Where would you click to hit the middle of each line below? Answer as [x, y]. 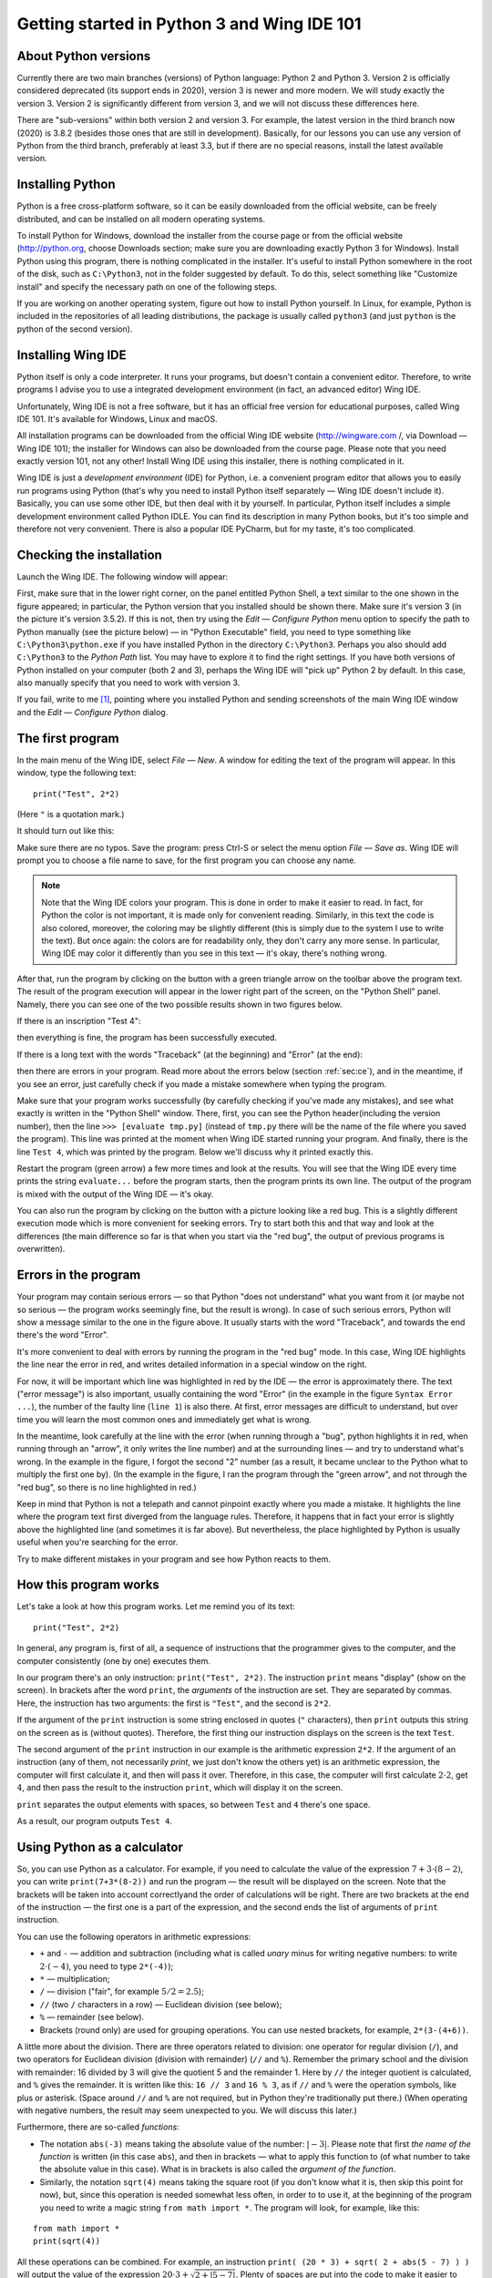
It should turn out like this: [66, 831]
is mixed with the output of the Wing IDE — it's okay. [115, 1194]
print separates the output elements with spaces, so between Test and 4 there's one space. [194, 1804]
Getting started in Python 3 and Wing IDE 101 [189, 24]
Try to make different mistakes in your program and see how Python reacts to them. [174, 1559]
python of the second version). [75, 329]
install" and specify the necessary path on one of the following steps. [147, 286]
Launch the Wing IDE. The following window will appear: [123, 576]
